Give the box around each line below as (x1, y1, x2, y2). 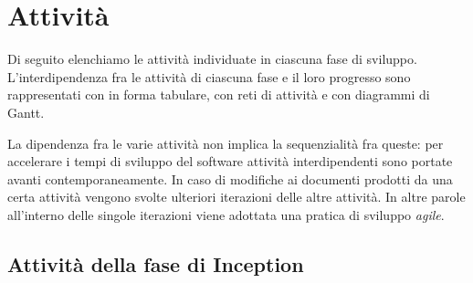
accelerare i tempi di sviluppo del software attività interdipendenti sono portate (7, 152, 453, 171)
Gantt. (7, 102, 45, 121)
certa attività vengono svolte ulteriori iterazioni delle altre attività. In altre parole (7, 187, 466, 206)
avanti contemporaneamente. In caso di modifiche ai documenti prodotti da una (7, 169, 453, 188)
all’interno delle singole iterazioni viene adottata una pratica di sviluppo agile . (7, 204, 445, 224)
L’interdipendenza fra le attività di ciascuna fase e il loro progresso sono (7, 67, 411, 86)
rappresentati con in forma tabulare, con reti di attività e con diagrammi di (7, 85, 430, 104)
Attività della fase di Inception (7, 249, 304, 278)
